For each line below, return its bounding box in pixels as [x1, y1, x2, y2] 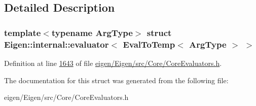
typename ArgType [51, 26, 133, 39]
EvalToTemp [123, 38, 175, 50]
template [4, 26, 41, 39]
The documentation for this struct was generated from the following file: [4, 75, 229, 85]
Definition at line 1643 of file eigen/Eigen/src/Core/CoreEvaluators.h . [4, 57, 222, 68]
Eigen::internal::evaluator [4, 38, 109, 50]
